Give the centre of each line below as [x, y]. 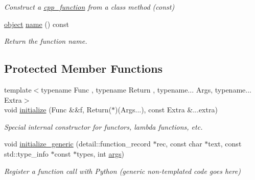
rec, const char [179, 144]
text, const [225, 144]
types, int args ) [100, 153]
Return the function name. [46, 41]
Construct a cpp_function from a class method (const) [89, 7]
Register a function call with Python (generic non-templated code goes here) [122, 171]
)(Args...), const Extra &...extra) [166, 110]
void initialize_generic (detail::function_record [77, 144]
